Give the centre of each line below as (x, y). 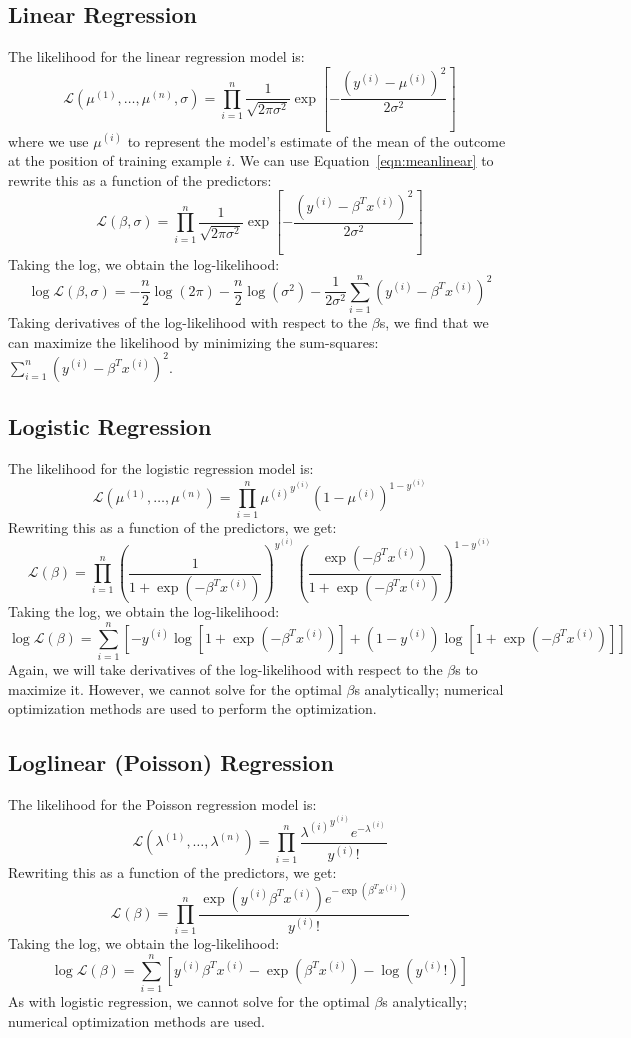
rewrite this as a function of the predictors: (140, 179)
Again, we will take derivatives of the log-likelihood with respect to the (225, 669)
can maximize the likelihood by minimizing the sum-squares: (193, 341)
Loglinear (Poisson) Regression (171, 762)
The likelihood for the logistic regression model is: (161, 467)
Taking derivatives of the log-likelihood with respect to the (188, 322)
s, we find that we (434, 322)
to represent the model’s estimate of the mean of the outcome (316, 140)
